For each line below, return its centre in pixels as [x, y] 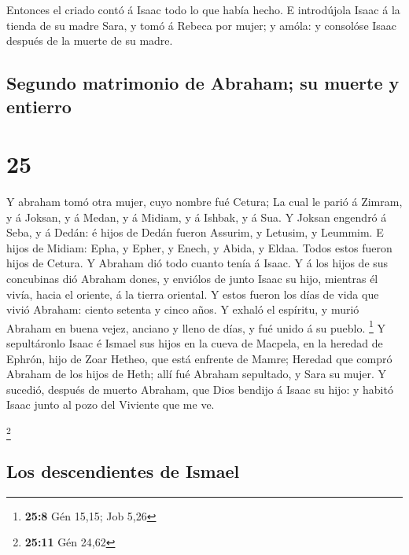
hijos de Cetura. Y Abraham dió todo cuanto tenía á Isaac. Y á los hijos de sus [197, 263]
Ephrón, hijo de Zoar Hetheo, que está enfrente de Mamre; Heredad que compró [199, 358]
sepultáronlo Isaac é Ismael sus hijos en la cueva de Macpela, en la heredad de [195, 343]
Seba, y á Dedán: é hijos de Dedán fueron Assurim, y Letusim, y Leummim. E [195, 232]
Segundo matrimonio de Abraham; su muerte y [203, 83]
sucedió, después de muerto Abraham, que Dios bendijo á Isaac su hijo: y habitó [200, 389]
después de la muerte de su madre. [90, 40]
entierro [39, 106]
